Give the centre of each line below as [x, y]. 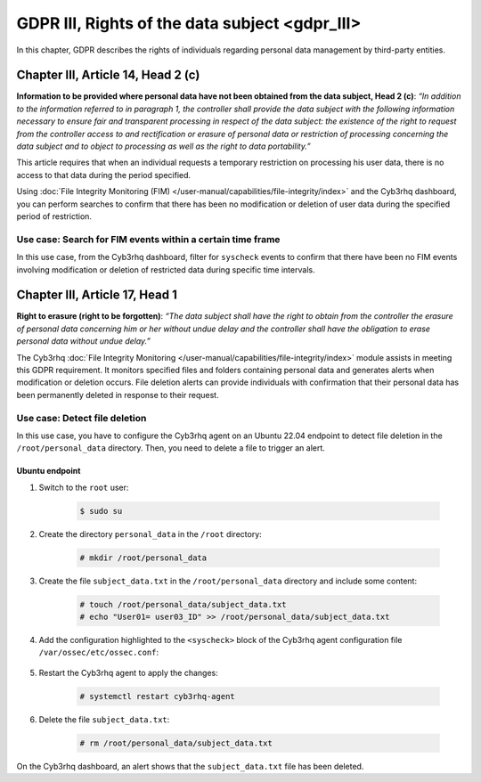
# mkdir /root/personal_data [143, 558]
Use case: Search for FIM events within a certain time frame [148, 239]
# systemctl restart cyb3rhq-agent [157, 696]
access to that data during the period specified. [104, 175]
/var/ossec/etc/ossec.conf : [99, 652]
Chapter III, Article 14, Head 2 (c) [108, 75]
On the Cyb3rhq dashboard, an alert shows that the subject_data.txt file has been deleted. [190, 766]
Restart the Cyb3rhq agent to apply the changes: [128, 672]
